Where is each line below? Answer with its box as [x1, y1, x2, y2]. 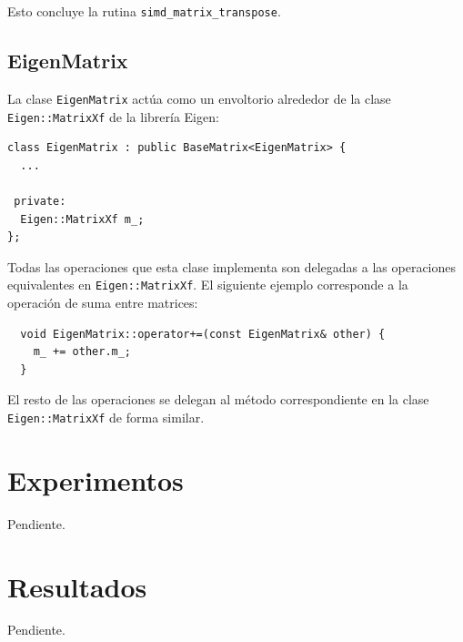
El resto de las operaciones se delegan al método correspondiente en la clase [7, 390, 429, 409]
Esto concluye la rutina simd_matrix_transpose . [7, 2, 281, 20]
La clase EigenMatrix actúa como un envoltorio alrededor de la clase [7, 88, 391, 107]
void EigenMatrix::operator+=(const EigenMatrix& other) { [20, 327, 386, 341]
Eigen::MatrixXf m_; [20, 212, 145, 226]
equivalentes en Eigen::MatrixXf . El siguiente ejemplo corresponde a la [7, 275, 408, 294]
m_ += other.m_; [33, 345, 132, 359]
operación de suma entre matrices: [7, 292, 198, 311]
